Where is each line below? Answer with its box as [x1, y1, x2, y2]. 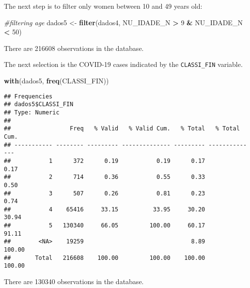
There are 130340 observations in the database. [4, 276, 144, 287]
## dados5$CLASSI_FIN [4, 101, 74, 108]
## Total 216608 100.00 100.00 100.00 [4, 254, 205, 261]
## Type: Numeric [4, 109, 60, 116]
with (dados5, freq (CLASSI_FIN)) [4, 76, 109, 86]
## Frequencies [4, 93, 53, 100]
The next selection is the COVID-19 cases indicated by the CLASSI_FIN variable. [4, 59, 243, 69]
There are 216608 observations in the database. [4, 43, 144, 53]
